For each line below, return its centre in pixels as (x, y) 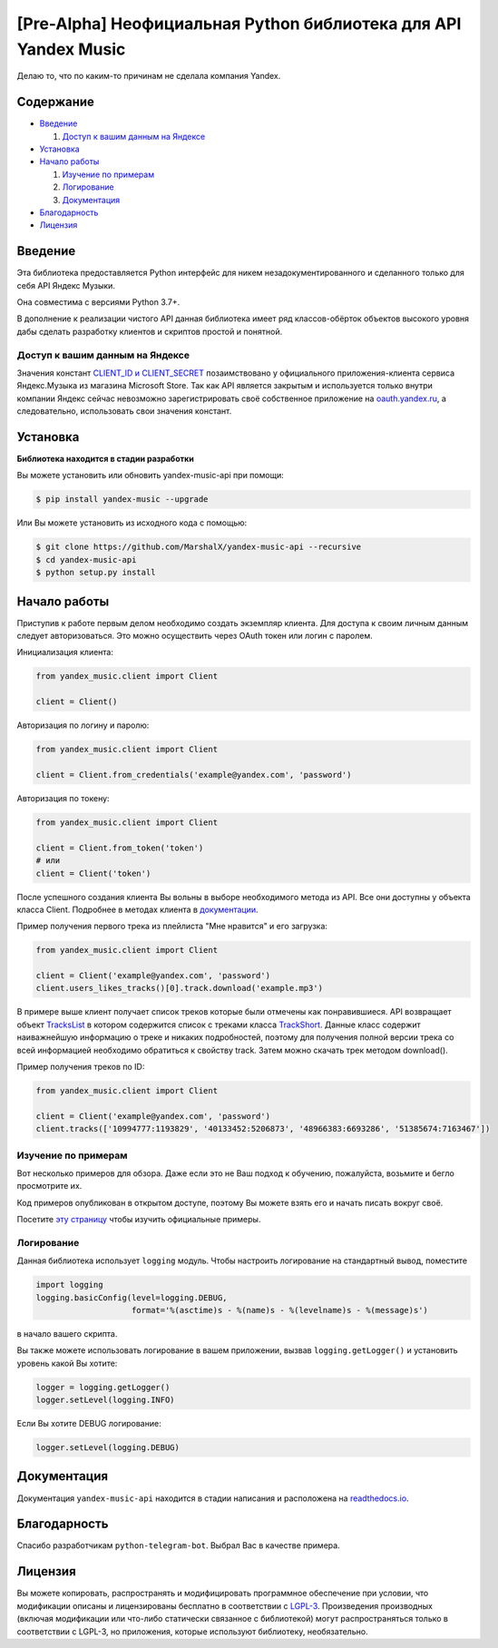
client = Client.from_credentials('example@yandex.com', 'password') (194, 775)
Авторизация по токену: (63, 798)
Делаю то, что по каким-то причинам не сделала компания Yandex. (149, 76)
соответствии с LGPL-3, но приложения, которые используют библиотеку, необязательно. (192, 1631)
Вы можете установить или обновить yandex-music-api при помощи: (151, 476)
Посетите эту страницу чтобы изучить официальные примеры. (139, 1220)
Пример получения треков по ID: (81, 1066)
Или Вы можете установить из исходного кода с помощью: (132, 523)
